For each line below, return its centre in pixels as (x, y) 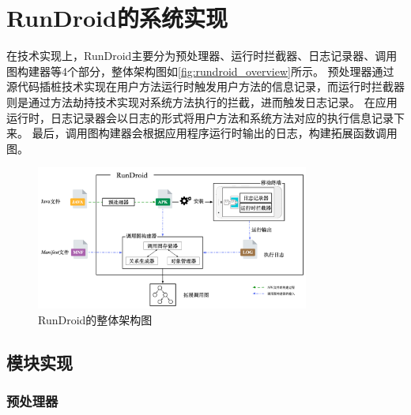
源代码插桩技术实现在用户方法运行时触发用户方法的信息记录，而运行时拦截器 (205, 86)
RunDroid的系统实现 (117, 18)
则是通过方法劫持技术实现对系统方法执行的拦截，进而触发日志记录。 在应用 (202, 101)
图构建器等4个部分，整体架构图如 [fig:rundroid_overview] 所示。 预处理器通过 (200, 71)
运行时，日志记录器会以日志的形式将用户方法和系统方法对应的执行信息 (189, 117)
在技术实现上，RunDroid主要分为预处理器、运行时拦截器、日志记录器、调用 (202, 56)
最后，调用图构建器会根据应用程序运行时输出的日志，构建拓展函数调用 (215, 133)
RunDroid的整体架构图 (95, 319)
